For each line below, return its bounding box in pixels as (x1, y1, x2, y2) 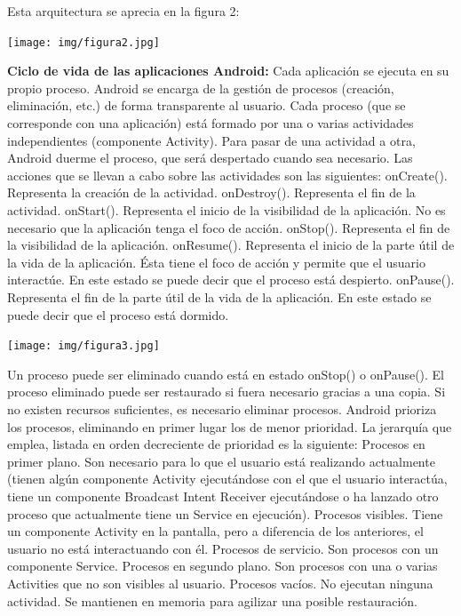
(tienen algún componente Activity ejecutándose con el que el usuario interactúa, (7, 469, 448, 488)
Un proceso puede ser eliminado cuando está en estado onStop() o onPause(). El (7, 364, 445, 383)
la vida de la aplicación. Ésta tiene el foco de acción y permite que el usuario (7, 252, 425, 271)
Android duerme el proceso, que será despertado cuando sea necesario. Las (7, 148, 413, 167)
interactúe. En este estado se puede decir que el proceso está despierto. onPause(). (7, 270, 455, 289)
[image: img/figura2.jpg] (7, 36, 160, 49)
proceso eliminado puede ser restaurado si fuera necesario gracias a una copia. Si (7, 382, 446, 401)
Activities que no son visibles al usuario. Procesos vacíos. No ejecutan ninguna (7, 573, 433, 592)
